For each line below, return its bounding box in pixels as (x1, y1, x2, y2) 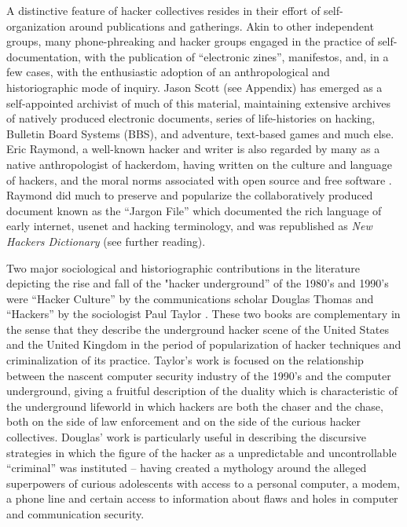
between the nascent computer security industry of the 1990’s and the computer (6, 367, 391, 383)
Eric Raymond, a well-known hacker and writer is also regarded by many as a (6, 141, 380, 157)
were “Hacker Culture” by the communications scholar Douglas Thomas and (6, 290, 374, 306)
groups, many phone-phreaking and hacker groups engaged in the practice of (6, 33, 375, 49)
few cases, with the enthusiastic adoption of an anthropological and (6, 64, 330, 80)
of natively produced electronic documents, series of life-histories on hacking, (6, 110, 376, 126)
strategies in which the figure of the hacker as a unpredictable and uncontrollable (6, 444, 397, 460)
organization (6, 17, 66, 34)
